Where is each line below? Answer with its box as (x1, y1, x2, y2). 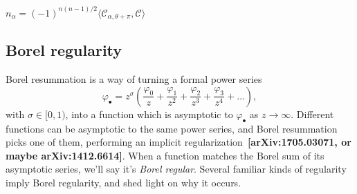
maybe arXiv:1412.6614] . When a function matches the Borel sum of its (6, 148, 324, 162)
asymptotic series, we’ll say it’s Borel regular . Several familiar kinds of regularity (6, 162, 347, 176)
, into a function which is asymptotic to (65, 106, 233, 121)
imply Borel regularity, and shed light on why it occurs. (6, 175, 241, 189)
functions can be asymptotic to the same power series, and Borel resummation (6, 121, 338, 135)
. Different (291, 106, 334, 121)
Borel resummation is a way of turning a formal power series (6, 72, 262, 86)
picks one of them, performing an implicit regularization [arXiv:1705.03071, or (6, 135, 351, 149)
